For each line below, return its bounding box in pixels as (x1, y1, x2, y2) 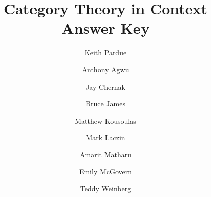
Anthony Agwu (82, 64, 129, 74)
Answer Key (61, 18, 150, 38)
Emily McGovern (79, 166, 132, 177)
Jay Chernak (86, 81, 125, 92)
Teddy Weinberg (80, 183, 131, 194)
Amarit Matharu (80, 149, 131, 160)
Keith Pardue (84, 47, 127, 58)
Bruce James (86, 98, 125, 109)
